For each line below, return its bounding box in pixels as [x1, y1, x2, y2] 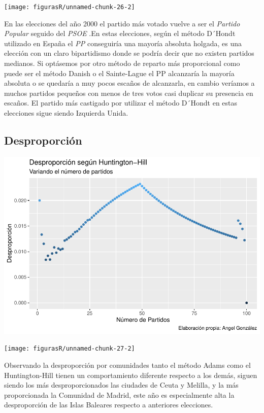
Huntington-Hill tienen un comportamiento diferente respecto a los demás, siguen [4, 369, 257, 380]
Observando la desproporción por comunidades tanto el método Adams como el [4, 359, 251, 370]
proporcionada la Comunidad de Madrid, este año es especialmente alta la [4, 389, 235, 400]
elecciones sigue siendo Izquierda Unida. [4, 108, 128, 118]
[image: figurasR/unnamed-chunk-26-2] [4, 4, 135, 11]
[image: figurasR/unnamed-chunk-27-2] [4, 345, 135, 353]
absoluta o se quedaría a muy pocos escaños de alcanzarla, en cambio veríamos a [4, 78, 255, 88]
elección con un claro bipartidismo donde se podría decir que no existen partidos [4, 48, 254, 58]
